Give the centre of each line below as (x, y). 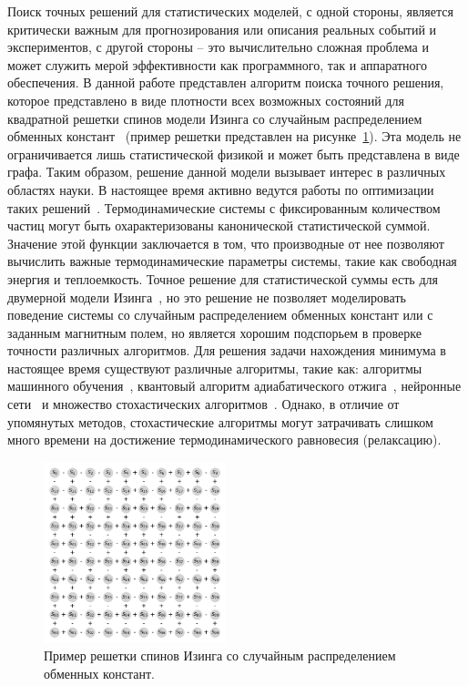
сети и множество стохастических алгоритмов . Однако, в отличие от (203, 404)
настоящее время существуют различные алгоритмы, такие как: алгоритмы (215, 368)
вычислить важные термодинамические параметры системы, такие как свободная (232, 261)
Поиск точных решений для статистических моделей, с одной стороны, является (230, 11)
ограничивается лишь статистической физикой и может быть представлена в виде (234, 154)
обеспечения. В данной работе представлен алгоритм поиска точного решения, (226, 82)
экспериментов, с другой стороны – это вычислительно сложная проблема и (218, 47)
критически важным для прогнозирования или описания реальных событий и (222, 29)
